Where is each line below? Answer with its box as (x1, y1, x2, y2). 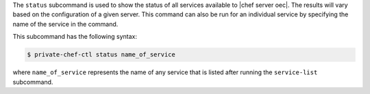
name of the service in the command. (12, 20, 119, 28)
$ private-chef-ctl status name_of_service (27, 51, 176, 59)
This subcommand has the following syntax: (12, 33, 137, 41)
